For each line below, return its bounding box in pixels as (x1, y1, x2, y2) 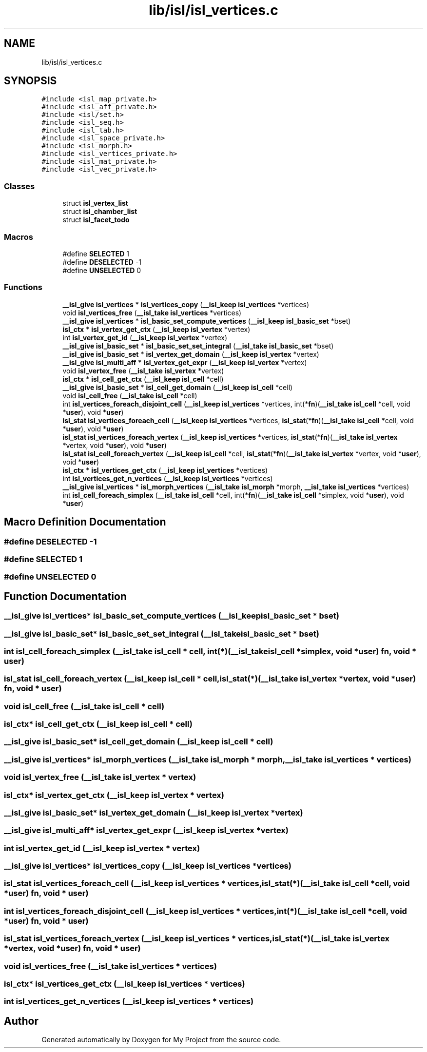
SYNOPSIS (4, 75, 57, 87)
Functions (4, 282, 42, 292)
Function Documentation (4, 590, 127, 603)
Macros (4, 232, 33, 242)
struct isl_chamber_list (62, 207, 137, 216)
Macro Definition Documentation (4, 516, 166, 528)
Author (4, 1014, 39, 1027)
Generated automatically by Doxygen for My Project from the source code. (41, 1035, 281, 1044)
